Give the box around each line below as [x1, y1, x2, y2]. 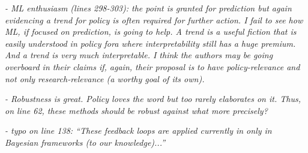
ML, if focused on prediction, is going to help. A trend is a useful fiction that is [5, 25, 297, 38]
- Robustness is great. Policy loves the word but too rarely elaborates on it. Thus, [5, 92, 301, 105]
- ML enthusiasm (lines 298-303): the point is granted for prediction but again [5, 2, 292, 14]
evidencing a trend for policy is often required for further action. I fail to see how [5, 13, 303, 26]
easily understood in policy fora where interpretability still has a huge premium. [5, 37, 296, 49]
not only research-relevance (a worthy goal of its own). [5, 72, 205, 85]
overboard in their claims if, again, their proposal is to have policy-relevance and [5, 60, 300, 73]
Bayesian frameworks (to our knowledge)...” [5, 136, 166, 148]
